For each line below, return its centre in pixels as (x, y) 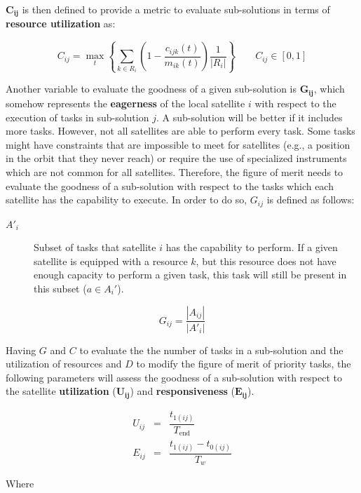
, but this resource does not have (266, 261)
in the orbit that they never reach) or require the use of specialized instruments (176, 158)
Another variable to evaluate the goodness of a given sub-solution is (151, 89)
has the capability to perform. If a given (252, 247)
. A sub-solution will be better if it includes (249, 117)
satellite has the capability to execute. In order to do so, (127, 200)
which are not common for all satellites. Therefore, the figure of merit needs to (175, 171)
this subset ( (60, 288)
